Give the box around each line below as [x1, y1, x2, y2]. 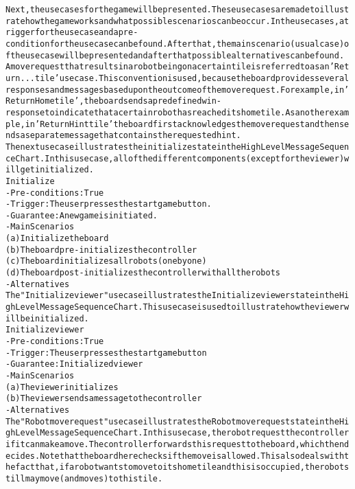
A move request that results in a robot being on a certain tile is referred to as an [5, 62, 330, 72]
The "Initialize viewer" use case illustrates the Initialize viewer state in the [5, 291, 339, 301]
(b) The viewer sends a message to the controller [5, 394, 202, 404]
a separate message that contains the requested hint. [20, 130, 241, 141]
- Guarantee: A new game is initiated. [5, 210, 158, 220]
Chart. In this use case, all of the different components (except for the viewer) [15, 153, 345, 163]
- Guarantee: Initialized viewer [5, 359, 143, 369]
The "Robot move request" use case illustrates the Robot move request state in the [5, 416, 339, 427]
